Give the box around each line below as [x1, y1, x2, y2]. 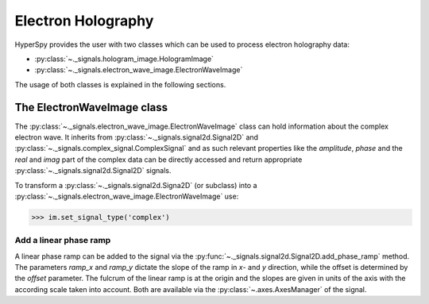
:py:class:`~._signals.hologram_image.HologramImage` [34, 54, 214, 63]
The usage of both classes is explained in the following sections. [14, 79, 226, 89]
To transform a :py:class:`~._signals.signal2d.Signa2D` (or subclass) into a [14, 180, 257, 190]
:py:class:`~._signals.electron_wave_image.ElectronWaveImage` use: [14, 191, 239, 201]
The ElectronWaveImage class [14, 100, 168, 114]
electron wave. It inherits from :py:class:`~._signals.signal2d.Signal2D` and [14, 133, 258, 142]
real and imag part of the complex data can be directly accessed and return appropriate [14, 155, 303, 164]
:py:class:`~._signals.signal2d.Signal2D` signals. [14, 166, 172, 175]
